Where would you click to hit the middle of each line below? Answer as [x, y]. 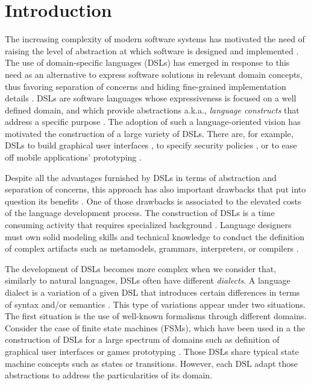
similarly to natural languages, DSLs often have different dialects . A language [148, 280]
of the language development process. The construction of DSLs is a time [140, 213]
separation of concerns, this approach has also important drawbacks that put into [155, 189]
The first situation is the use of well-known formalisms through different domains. [156, 316]
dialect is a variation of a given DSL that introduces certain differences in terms [152, 292]
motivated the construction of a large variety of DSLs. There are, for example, [149, 133]
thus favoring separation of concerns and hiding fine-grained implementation [146, 86]
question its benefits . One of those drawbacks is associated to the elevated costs [153, 201]
